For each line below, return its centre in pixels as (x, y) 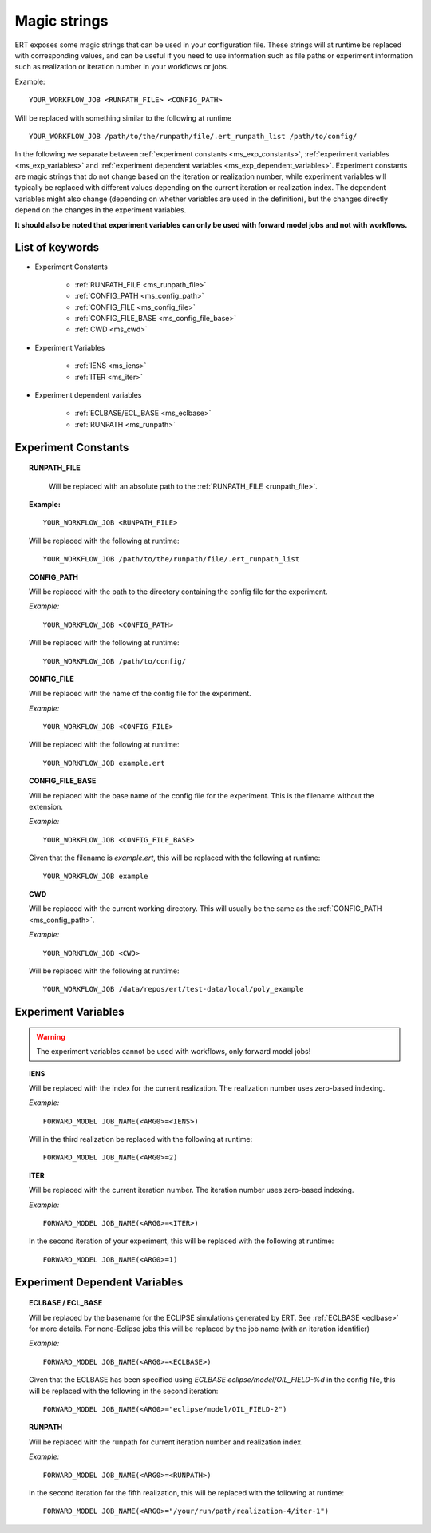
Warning (51, 1036)
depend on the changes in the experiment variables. (101, 210)
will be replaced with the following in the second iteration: (124, 1391)
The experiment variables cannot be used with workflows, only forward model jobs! (174, 1052)
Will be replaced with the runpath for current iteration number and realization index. (166, 1442)
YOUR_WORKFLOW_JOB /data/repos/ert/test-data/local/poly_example (173, 989)
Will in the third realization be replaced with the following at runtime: (141, 1139)
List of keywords (57, 248)
